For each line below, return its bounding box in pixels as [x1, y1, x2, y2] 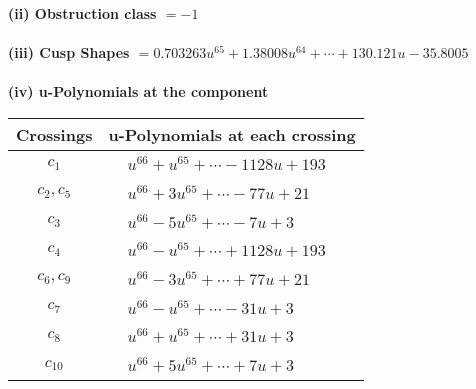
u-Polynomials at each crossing [108, 122, 356, 146]
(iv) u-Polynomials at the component [8, 81, 269, 102]
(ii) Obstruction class [8, 3, 157, 23]
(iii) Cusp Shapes [8, 42, 130, 63]
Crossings [16, 122, 93, 146]
